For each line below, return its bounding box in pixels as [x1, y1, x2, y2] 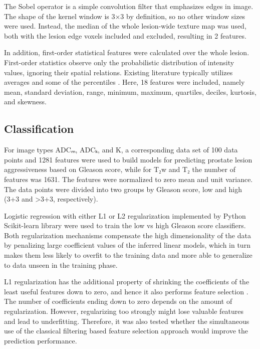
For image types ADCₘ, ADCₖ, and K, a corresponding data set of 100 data [4, 144, 238, 155]
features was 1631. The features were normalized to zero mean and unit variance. [4, 173, 253, 184]
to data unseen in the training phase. [4, 259, 118, 270]
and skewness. [4, 96, 47, 107]
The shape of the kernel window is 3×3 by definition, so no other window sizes [4, 11, 245, 21]
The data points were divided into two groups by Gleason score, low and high [4, 184, 242, 194]
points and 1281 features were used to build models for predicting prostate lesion [4, 154, 252, 164]
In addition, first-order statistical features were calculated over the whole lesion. [4, 47, 249, 58]
